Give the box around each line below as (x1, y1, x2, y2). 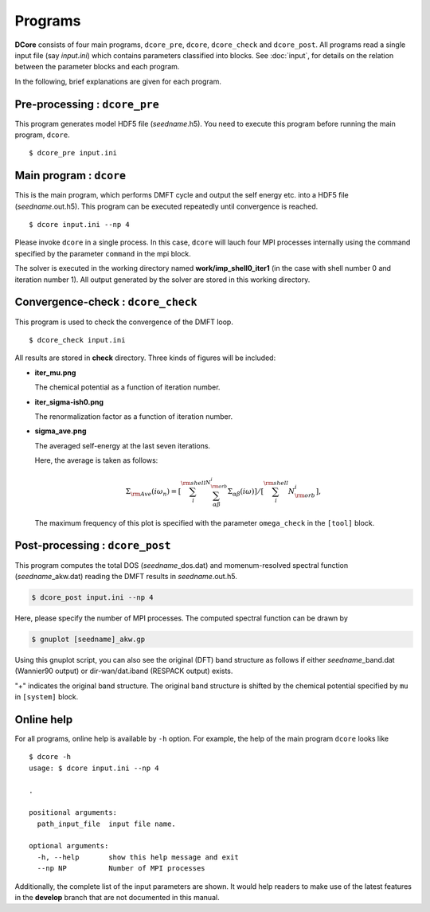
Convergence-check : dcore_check (14, 296, 197, 309)
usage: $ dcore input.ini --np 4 (29, 763, 159, 773)
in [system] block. (14, 692, 79, 702)
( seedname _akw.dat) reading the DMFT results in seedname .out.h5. (14, 571, 238, 581)
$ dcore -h (29, 753, 72, 761)
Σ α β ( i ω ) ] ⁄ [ (227, 487, 264, 498)
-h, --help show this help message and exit (37, 852, 239, 862)
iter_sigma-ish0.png (34, 397, 104, 406)
